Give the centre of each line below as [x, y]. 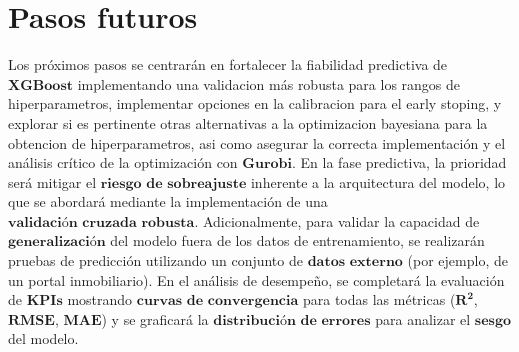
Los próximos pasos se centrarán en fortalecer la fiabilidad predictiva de [228, 64]
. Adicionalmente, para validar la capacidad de [337, 220]
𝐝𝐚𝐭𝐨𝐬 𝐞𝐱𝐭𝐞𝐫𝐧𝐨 [355, 262]
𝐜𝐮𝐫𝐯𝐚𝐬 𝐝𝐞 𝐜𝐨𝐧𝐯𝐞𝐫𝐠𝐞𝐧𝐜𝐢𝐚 [217, 301]
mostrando [100, 299]
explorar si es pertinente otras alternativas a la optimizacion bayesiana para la [248, 122]
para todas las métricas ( [379, 299]
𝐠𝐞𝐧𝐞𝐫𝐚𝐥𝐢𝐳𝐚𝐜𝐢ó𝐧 [57, 242]
